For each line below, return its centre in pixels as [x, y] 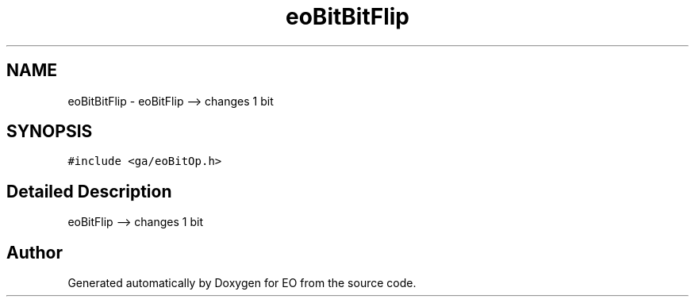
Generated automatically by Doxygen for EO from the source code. [242, 283]
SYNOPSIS [50, 132]
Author [35, 252]
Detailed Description [89, 191]
